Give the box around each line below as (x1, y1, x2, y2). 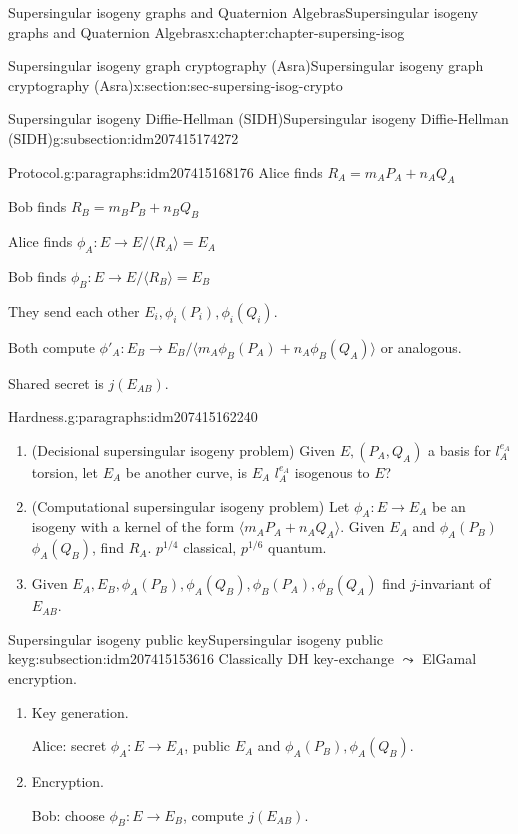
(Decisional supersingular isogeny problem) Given (31, 439, 336, 460)
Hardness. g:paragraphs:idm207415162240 (8, 406, 258, 427)
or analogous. (380, 336, 462, 357)
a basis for (428, 439, 491, 460)
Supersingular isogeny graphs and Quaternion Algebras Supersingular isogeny (8, 2, 479, 22)
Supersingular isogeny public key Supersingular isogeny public (8, 628, 384, 649)
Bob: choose (31, 804, 105, 825)
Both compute (8, 336, 95, 357)
